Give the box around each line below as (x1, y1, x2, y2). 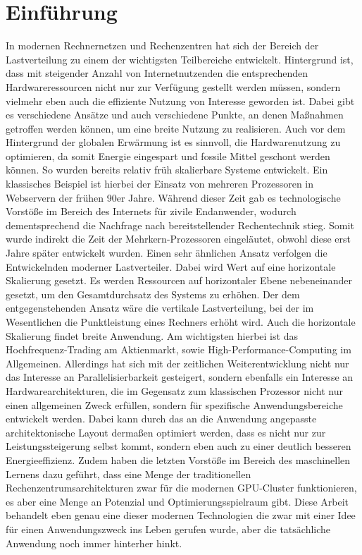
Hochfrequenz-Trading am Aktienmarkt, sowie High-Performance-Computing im (6, 342, 351, 357)
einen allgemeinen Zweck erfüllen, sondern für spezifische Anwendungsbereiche (6, 397, 343, 412)
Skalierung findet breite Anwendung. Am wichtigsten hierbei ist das (6, 328, 298, 343)
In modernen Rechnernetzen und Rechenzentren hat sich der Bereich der (6, 38, 319, 53)
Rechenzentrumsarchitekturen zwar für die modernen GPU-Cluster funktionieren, (6, 480, 357, 495)
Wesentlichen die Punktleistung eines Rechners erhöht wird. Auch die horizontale (6, 315, 356, 329)
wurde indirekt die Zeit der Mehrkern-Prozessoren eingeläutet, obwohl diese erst (6, 231, 351, 246)
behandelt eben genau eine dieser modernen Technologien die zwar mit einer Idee (6, 508, 356, 523)
